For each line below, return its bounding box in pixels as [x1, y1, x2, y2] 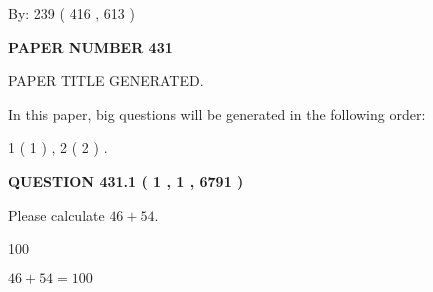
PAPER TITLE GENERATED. [8, 70, 204, 91]
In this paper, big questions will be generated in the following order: [8, 103, 426, 124]
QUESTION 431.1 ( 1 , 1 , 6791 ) [8, 170, 244, 191]
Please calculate [8, 204, 105, 225]
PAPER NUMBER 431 [8, 36, 173, 57]
